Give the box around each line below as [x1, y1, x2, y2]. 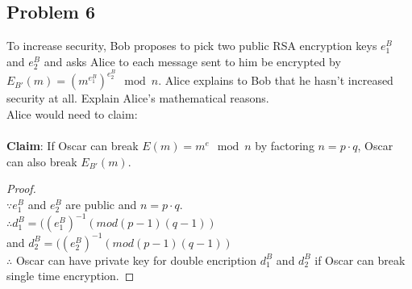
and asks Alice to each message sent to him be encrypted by [44, 52, 341, 69]
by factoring [255, 137, 314, 154]
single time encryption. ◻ [6, 267, 135, 284]
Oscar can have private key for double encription [15, 251, 257, 268]
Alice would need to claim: [6, 106, 138, 123]
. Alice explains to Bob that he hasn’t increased [158, 72, 393, 89]
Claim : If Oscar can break [6, 137, 139, 154]
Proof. [6, 180, 36, 197]
